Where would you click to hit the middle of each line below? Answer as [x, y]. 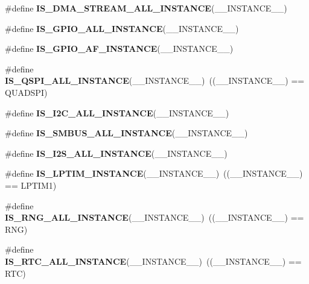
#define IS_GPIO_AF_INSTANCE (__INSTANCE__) [119, 49]
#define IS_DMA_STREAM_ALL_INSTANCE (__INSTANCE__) [146, 8]
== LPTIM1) [31, 185]
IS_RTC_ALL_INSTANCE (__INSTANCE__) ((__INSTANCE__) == [153, 261]
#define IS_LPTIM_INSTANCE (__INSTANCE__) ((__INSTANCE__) [154, 173]
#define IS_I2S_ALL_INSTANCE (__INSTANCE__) [116, 153]
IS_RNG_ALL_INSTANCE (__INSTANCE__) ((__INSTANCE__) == [154, 217]
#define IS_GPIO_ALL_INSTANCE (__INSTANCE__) [122, 28]
